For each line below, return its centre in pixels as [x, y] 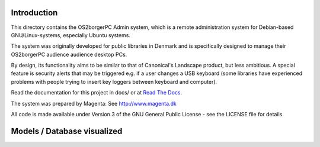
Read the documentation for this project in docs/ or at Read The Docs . [97, 93]
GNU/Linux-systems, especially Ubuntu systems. [71, 35]
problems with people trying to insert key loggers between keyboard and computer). [114, 81]
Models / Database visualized [67, 131]
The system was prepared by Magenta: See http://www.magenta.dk [94, 103]
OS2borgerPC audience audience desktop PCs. [69, 54]
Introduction [34, 13]
